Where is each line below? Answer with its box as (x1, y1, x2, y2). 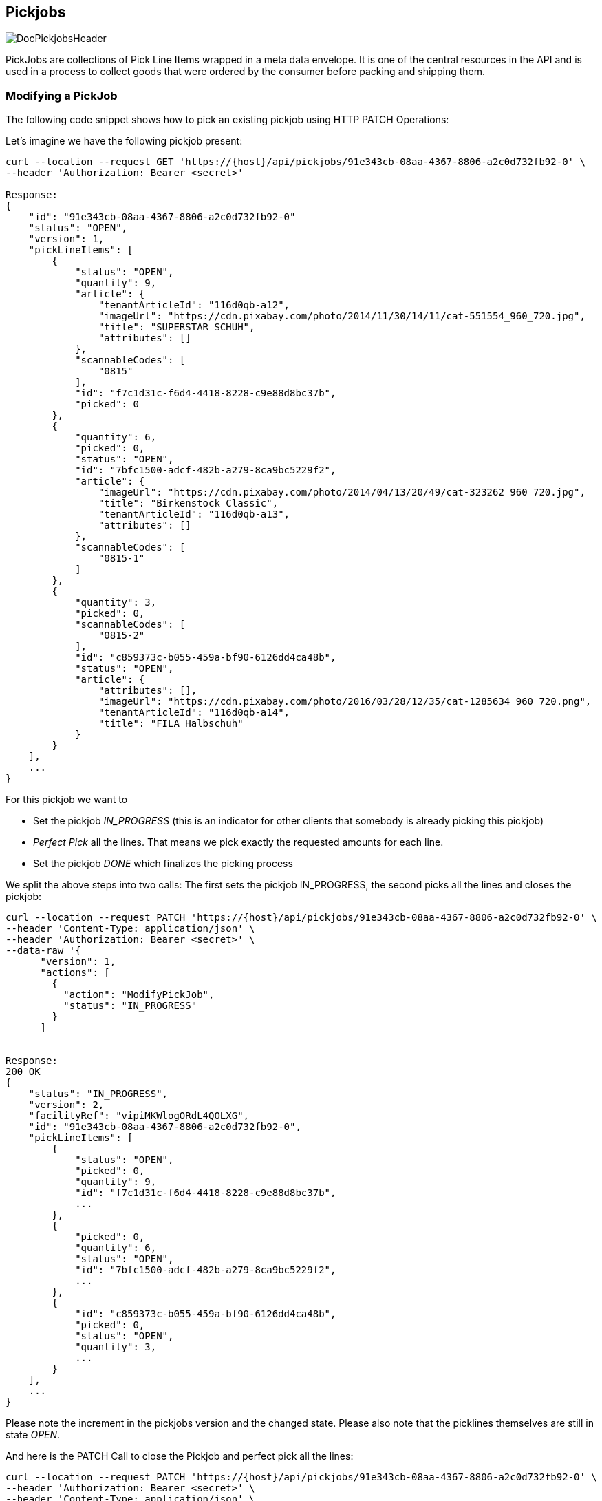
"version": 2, (28, 1099, 105, 1111)
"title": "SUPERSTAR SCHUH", (98, 321, 255, 333)
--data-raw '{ (6, 945, 81, 957)
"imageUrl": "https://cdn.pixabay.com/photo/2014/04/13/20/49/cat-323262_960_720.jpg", (98, 487, 585, 498)
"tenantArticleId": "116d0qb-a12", (98, 299, 290, 311)
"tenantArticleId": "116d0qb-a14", (98, 707, 290, 718)
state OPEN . (6, 1429, 61, 1441)
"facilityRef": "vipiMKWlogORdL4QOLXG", (28, 1110, 250, 1122)
